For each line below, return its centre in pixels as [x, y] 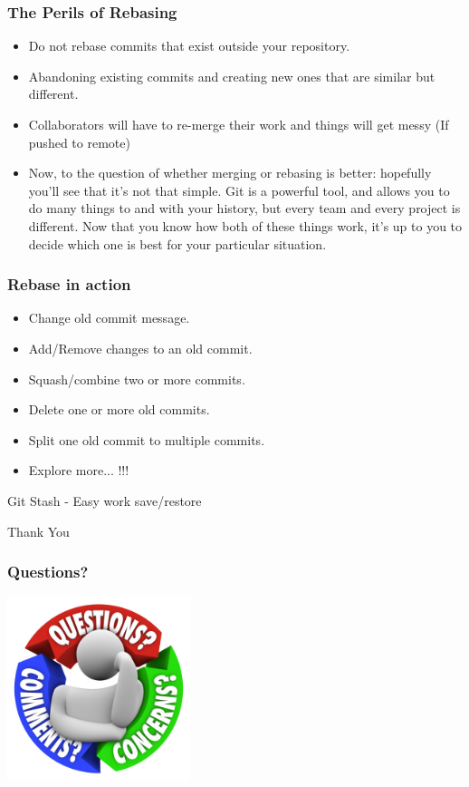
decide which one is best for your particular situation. [177, 243]
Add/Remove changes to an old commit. [140, 348]
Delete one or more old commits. [119, 409]
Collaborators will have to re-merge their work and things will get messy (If [239, 124]
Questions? [48, 572]
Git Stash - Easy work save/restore [105, 500]
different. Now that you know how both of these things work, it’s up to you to [245, 225]
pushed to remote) [79, 142]
